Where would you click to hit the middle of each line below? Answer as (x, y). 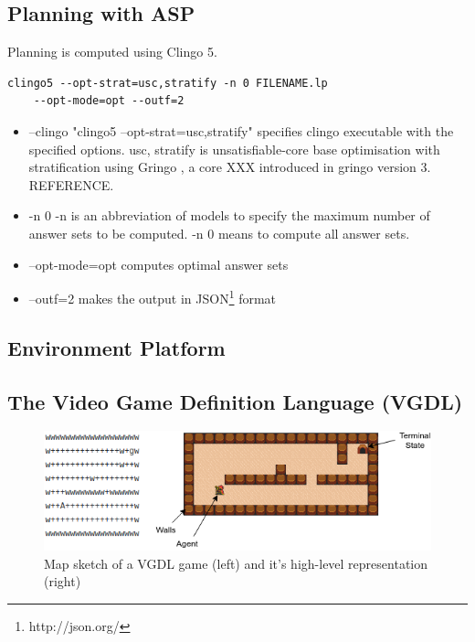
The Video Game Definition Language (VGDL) (235, 401)
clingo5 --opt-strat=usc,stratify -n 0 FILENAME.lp (168, 83)
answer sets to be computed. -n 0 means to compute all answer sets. (219, 233)
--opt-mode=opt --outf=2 (109, 101)
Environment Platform (116, 347)
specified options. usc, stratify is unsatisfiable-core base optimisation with (234, 149)
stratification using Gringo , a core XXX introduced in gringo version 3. (230, 167)
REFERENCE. (71, 184)
